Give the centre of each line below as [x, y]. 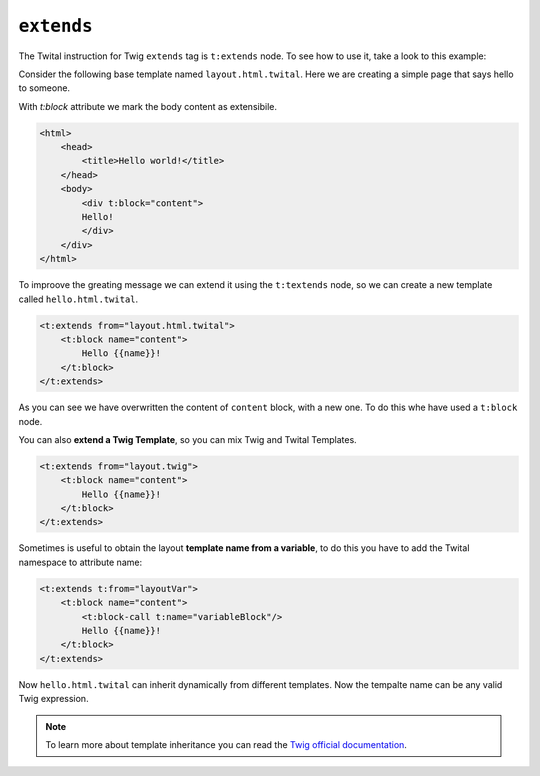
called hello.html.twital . [78, 299]
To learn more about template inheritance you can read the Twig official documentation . [226, 744]
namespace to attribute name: [80, 562]
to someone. [44, 88]
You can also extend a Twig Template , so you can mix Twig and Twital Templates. [187, 439]
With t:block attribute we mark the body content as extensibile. [147, 106]
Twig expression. [53, 699]
